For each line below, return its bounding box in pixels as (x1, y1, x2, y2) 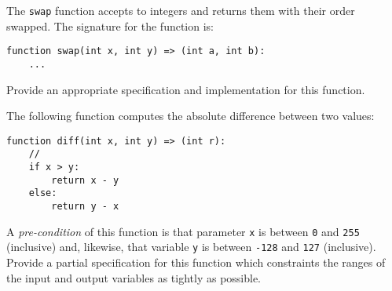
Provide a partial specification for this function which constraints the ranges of (6, 254, 386, 270)
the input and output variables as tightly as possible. (6, 269, 262, 286)
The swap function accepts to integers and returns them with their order (6, 2, 355, 18)
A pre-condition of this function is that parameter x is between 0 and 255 (6, 223, 360, 239)
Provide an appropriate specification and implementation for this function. (6, 81, 365, 97)
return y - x (51, 201, 119, 213)
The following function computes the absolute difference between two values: (6, 107, 375, 124)
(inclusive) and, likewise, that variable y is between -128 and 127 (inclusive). (6, 238, 376, 255)
